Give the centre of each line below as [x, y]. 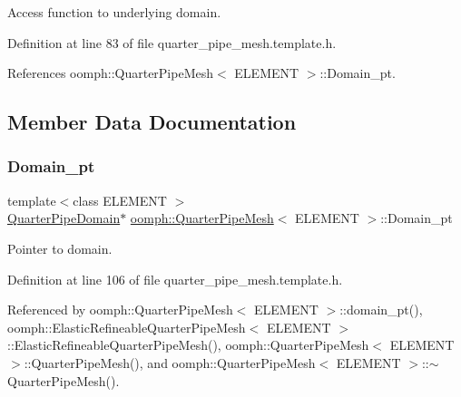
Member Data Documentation [152, 122]
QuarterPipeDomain [64, 218]
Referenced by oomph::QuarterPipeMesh [120, 310]
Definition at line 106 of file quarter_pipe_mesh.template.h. [175, 279]
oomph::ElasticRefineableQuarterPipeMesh [127, 327]
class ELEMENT [120, 200]
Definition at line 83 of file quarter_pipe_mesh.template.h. [172, 42]
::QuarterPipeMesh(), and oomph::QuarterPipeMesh [170, 362]
